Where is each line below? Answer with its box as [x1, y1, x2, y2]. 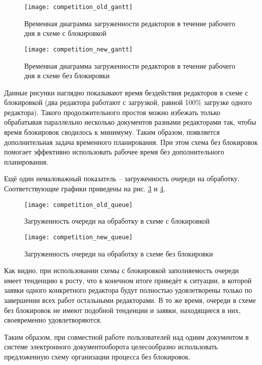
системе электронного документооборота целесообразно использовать [4, 341, 218, 352]
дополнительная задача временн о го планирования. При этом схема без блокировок [4, 136, 258, 147]
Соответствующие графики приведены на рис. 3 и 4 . [4, 183, 166, 194]
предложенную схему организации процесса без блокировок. [4, 351, 191, 361]
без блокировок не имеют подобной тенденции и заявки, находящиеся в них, [4, 304, 241, 315]
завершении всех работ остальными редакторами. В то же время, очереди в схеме [4, 294, 256, 305]
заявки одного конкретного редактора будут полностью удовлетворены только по [4, 285, 252, 295]
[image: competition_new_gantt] [24, 45, 133, 53]
